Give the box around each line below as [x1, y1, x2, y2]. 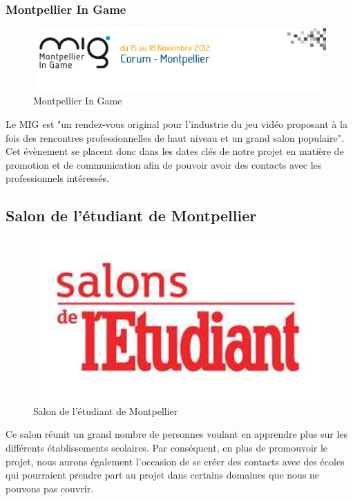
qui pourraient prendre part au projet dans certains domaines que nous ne [6, 467, 320, 482]
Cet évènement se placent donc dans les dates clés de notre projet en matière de [6, 144, 344, 158]
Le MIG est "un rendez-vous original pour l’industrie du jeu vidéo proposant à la [6, 116, 347, 131]
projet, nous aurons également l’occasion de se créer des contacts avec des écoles [6, 454, 345, 468]
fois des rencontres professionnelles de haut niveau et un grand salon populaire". [6, 130, 344, 145]
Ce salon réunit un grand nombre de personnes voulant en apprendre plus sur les [6, 427, 348, 441]
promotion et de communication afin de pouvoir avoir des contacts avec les [6, 157, 322, 172]
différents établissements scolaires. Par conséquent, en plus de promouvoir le [6, 440, 328, 454]
